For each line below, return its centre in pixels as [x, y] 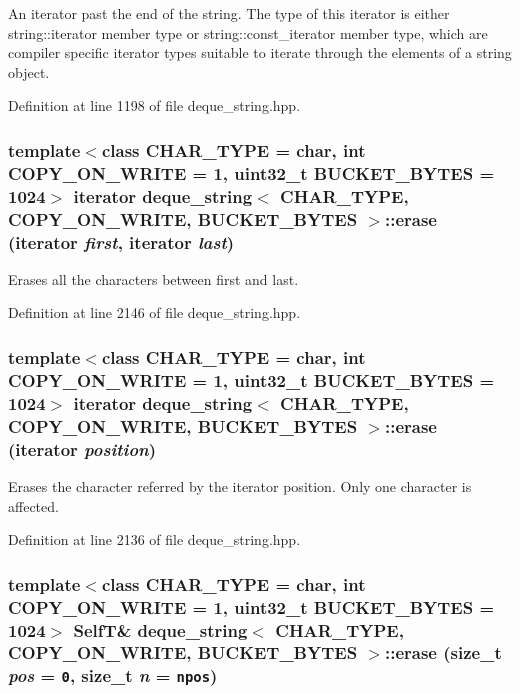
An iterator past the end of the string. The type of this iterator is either [229, 13]
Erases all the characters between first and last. [153, 278]
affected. [33, 505]
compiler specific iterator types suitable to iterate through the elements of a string [260, 52]
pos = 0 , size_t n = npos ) [113, 675]
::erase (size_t [443, 652]
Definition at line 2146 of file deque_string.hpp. [154, 312]
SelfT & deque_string [160, 629]
